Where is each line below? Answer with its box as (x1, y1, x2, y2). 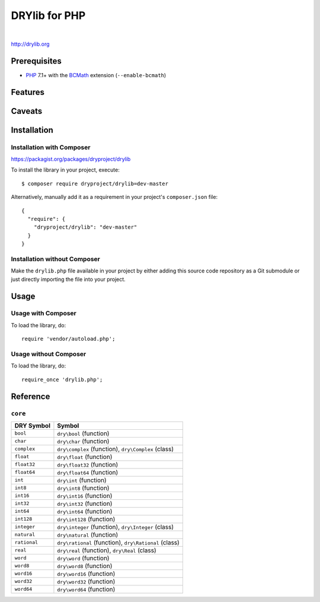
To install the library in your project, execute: (11, 166, 120, 173)
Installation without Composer (11, 255, 101, 263)
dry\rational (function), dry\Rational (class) (57, 538, 180, 546)
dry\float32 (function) (57, 460, 119, 468)
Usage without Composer (11, 350, 87, 358)
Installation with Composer (11, 143, 91, 151)
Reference (11, 391, 50, 401)
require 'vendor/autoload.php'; (21, 335, 116, 343)
